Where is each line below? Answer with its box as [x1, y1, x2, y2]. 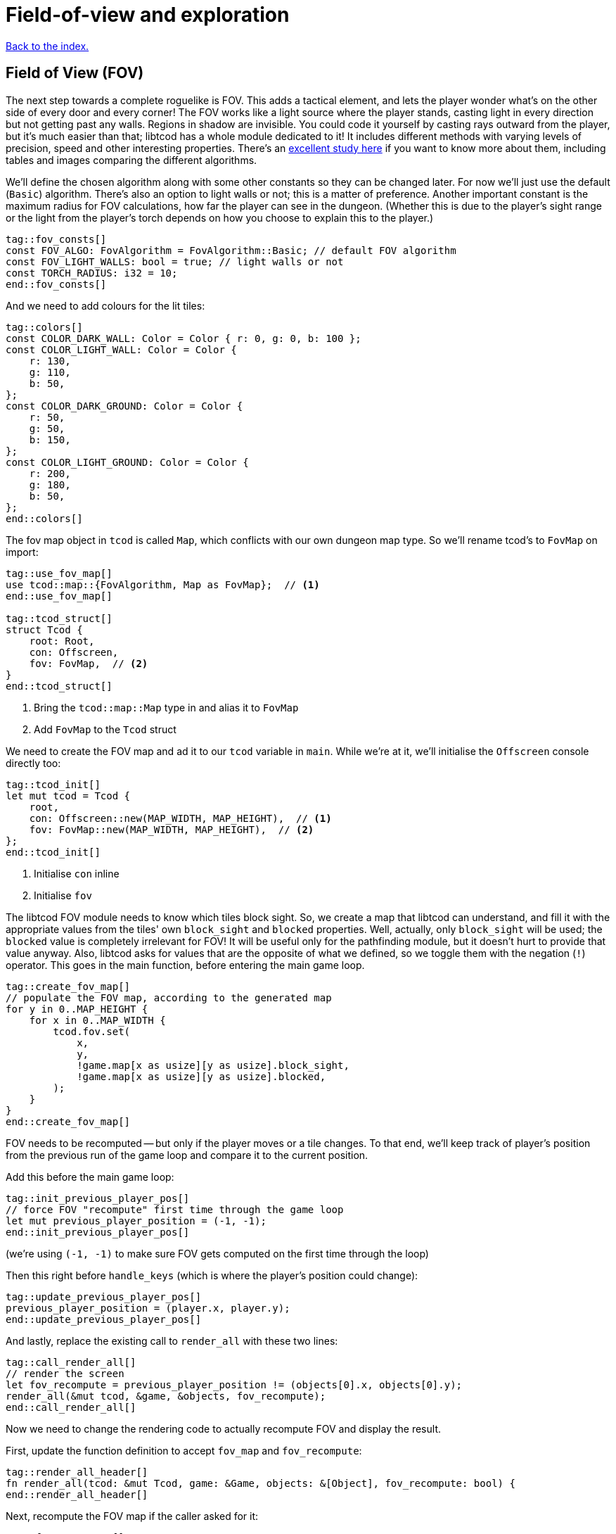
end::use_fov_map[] [6, 590, 113, 602]
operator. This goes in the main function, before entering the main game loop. [6, 958, 365, 971]
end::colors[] [6, 512, 83, 524]
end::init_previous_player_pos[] [6, 1226, 190, 1238]
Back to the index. [6, 39, 89, 52]
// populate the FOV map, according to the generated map [6, 991, 332, 1003]
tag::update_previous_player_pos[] [6, 1291, 202, 1302]
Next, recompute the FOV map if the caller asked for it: [6, 1509, 259, 1522]
